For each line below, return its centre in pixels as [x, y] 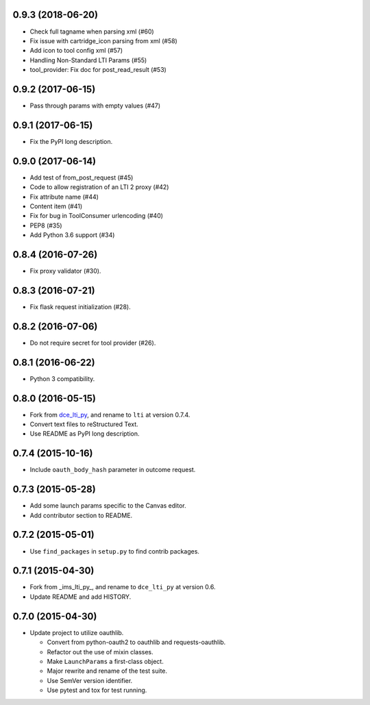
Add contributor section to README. [81, 515]
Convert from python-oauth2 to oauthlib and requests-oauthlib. [136, 642]
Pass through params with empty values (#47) [95, 106]
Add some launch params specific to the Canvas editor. [108, 506]
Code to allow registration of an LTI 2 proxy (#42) [99, 187]
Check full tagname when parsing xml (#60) [92, 32]
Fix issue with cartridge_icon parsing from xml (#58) [103, 40]
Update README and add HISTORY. [81, 597]
